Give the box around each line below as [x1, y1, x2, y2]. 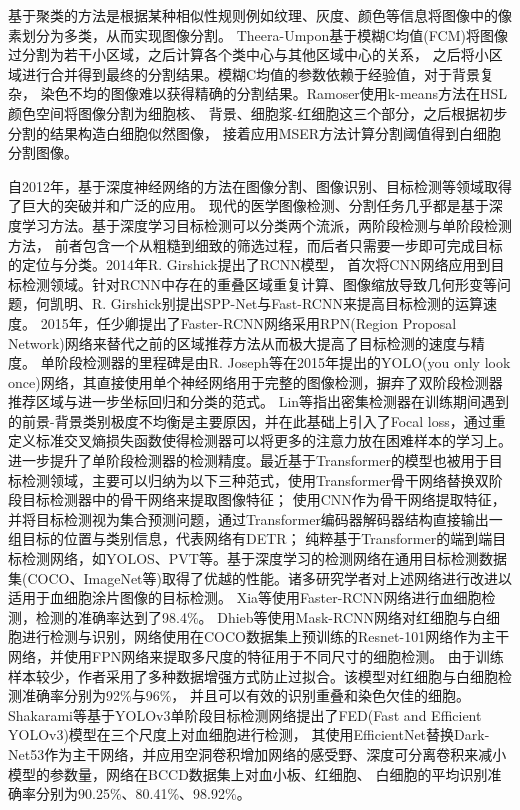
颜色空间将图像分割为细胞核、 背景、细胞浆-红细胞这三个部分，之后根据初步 [8, 102, 508, 123]
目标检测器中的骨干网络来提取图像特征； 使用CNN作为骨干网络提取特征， [21, 489, 506, 510]
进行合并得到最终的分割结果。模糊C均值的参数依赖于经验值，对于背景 [21, 63, 481, 84]
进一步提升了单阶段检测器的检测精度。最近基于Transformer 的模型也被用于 [8, 450, 489, 471]
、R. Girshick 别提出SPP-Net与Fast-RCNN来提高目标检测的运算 [78, 293, 483, 314]
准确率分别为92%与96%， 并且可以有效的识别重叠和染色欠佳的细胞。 [21, 685, 470, 706]
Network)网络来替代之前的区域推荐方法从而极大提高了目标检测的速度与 [8, 332, 471, 353]
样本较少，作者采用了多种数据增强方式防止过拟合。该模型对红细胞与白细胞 [8, 665, 498, 686]
